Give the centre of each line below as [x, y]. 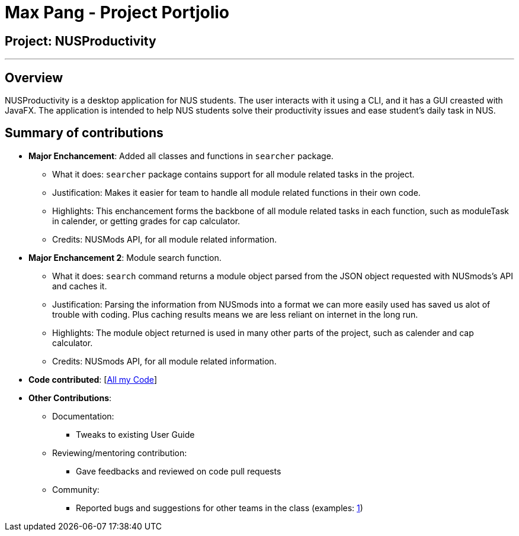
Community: [76, 489]
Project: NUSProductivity [81, 41]
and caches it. [80, 286]
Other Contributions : [70, 398]
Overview [34, 78]
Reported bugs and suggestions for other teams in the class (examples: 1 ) [220, 508]
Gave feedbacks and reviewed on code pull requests [179, 471]
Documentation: [83, 416]
